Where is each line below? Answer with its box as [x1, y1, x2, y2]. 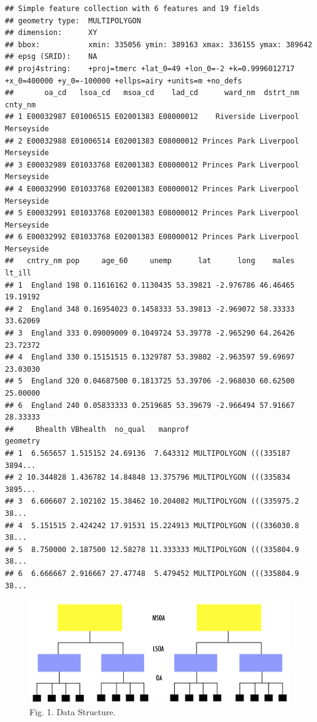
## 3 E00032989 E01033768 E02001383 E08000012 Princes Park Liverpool [5, 160, 299, 169]
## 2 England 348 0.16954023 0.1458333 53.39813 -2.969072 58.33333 [5, 304, 295, 313]
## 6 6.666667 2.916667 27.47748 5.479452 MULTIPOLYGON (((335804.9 [5, 569, 299, 578]
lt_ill [5, 269, 31, 278]
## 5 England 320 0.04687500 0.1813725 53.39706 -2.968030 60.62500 [5, 377, 295, 386]
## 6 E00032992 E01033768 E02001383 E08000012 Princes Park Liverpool [5, 232, 299, 242]
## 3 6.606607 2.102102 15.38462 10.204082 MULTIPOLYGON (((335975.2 [5, 497, 299, 506]
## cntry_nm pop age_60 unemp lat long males [5, 256, 295, 266]
